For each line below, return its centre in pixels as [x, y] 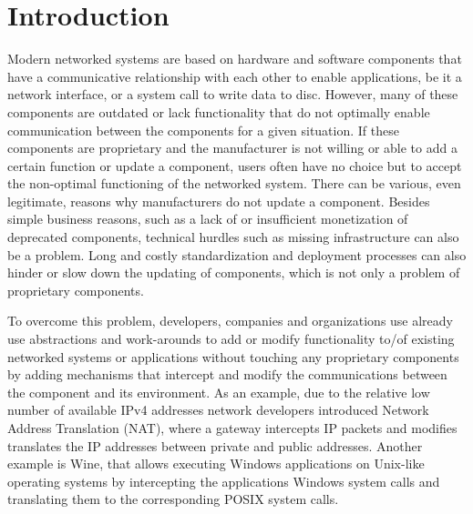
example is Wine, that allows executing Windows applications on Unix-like [216, 464]
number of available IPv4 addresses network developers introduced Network [218, 410]
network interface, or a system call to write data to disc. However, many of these [233, 94]
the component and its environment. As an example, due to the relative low [219, 392]
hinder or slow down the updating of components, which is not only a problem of [234, 272]
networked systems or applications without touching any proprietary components [233, 356]
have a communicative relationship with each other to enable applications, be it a [235, 76]
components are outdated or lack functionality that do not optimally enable [219, 111]
